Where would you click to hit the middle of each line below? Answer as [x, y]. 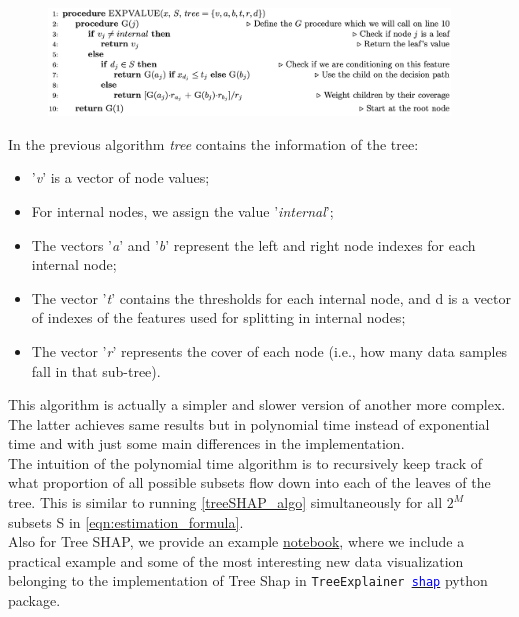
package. [34, 600]
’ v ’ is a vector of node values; [120, 177]
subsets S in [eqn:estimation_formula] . [126, 521]
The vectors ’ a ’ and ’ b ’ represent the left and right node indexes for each [253, 244]
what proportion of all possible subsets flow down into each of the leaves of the [249, 482]
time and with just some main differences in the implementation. [206, 443]
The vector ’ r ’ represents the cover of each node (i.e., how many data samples [269, 350]
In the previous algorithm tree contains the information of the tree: [213, 143]
